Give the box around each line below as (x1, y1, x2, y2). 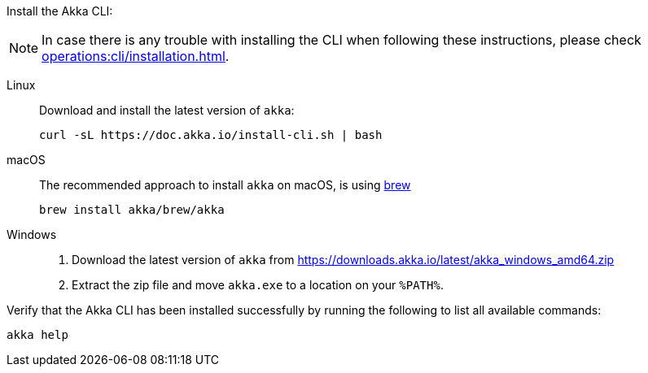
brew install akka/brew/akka (39, 203, 225, 216)
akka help (7, 328, 68, 341)
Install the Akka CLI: (7, 4, 113, 18)
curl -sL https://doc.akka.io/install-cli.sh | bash (39, 128, 383, 141)
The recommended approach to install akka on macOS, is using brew (39, 178, 411, 192)
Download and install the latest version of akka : (39, 103, 295, 117)
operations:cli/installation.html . (42, 48, 230, 64)
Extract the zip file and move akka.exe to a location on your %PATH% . (72, 278, 444, 292)
